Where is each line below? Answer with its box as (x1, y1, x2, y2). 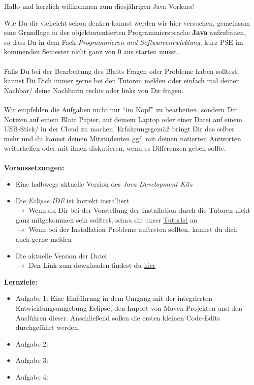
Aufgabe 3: (15, 355, 48, 365)
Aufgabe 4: (15, 372, 48, 382)
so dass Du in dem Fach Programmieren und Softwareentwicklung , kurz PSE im (4, 36, 243, 47)
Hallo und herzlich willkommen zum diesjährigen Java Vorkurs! (4, 1, 194, 11)
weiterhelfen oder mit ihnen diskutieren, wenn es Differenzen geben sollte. (4, 143, 226, 153)
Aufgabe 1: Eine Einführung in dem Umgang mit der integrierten (15, 293, 213, 303)
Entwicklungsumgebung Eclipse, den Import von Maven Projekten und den (15, 303, 242, 313)
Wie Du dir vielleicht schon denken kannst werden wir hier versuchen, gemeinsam (4, 17, 250, 28)
